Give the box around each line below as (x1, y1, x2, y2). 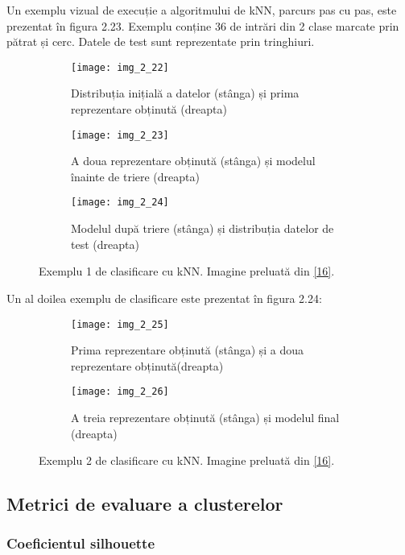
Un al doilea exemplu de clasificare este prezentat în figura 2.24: (6, 289, 322, 306)
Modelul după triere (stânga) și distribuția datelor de (71, 220, 334, 237)
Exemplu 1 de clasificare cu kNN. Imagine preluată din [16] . (39, 263, 335, 280)
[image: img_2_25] (71, 318, 169, 330)
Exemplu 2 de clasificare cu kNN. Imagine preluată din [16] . (39, 452, 335, 469)
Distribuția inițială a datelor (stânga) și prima (71, 85, 300, 101)
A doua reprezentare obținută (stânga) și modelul (71, 152, 316, 169)
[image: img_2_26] (71, 386, 169, 398)
